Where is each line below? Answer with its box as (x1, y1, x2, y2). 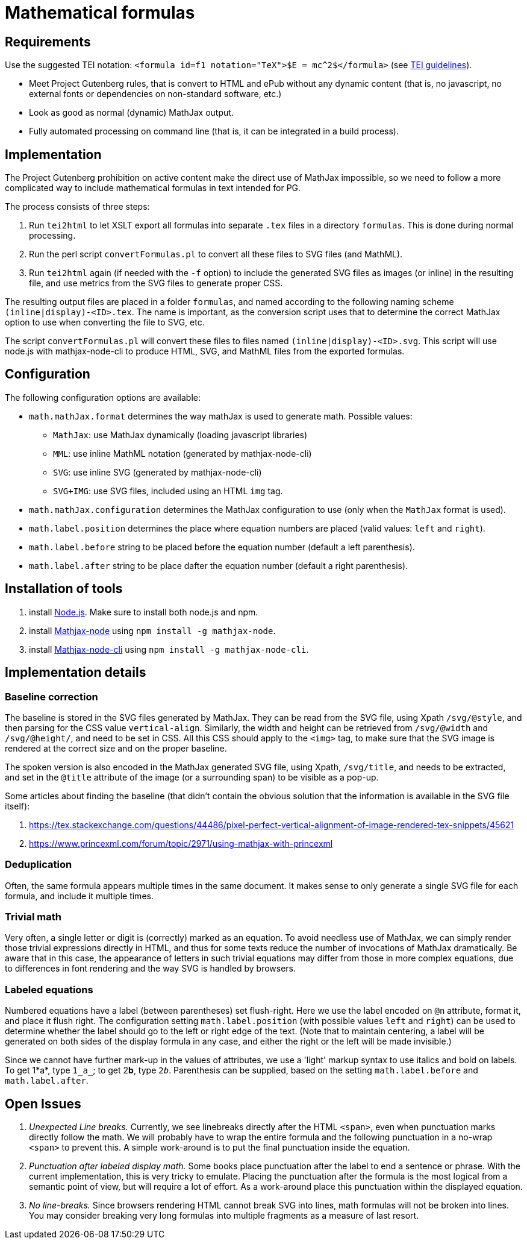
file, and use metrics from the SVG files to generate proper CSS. (29, 278, 283, 289)
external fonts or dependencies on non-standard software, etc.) (29, 89, 282, 99)
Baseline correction (5, 690, 98, 703)
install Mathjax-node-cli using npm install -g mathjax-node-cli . (29, 644, 309, 655)
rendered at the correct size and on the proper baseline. (5, 743, 227, 753)
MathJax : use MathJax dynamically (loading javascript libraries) (53, 429, 308, 440)
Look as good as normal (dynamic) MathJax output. (29, 107, 234, 118)
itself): (5, 800, 30, 811)
